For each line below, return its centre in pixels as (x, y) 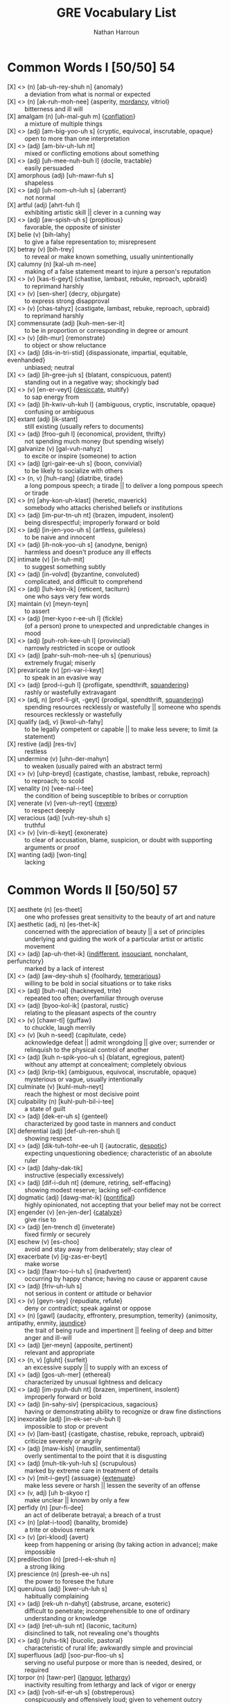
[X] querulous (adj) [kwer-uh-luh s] (57, 1589)
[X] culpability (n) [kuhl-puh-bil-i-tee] (61, 1101)
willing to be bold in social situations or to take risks (98, 983)
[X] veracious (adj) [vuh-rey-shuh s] (59, 817)
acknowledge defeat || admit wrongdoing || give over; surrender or (120, 1042)
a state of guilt (45, 1108)
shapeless (39, 183)
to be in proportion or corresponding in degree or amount (106, 330)
